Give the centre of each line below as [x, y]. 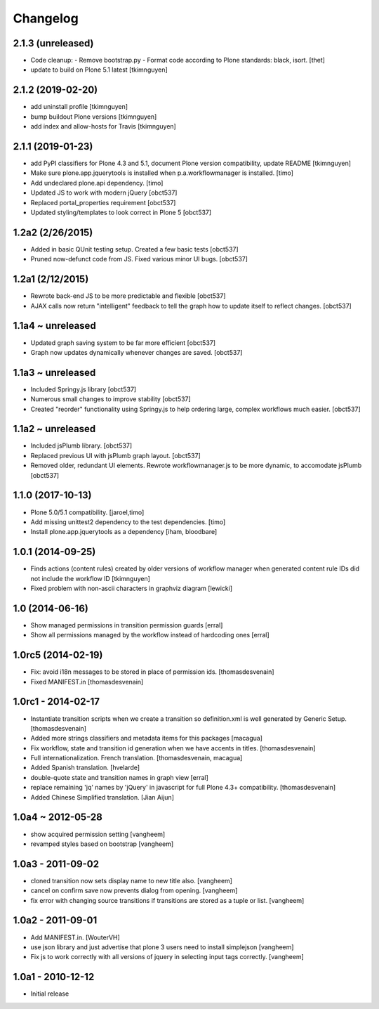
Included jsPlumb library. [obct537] [81, 445]
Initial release [50, 994]
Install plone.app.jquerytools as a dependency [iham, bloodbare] [124, 532]
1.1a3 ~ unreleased [54, 372]
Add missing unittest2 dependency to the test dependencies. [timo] [128, 522]
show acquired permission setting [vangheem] [98, 834]
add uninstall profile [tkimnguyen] [79, 107]
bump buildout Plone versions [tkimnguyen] [94, 117]
